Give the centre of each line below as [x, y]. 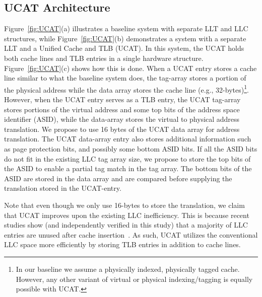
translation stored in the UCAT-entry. [63, 188]
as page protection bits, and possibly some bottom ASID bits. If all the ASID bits [131, 148]
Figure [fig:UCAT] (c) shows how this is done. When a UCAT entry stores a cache [130, 68]
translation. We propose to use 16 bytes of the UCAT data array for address [122, 129]
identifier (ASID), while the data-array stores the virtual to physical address [122, 119]
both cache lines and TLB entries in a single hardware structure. [104, 58]
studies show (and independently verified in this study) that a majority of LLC [126, 225]
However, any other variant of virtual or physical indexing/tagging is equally [134, 279]
